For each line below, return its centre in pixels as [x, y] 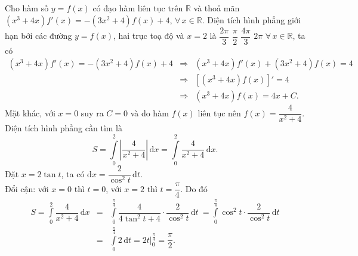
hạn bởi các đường [38, 36]
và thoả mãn [217, 8]
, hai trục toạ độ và [149, 36]
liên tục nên [219, 112]
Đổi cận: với [27, 188]
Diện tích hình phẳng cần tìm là [64, 128]
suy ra [92, 112]
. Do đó [194, 188]
